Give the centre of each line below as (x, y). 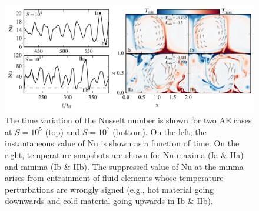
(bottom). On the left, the (160, 131)
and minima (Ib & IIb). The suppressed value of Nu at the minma (124, 166)
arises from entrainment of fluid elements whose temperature (114, 178)
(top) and (62, 131)
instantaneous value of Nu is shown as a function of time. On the (122, 143)
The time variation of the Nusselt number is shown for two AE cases (128, 120)
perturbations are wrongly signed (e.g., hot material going (109, 189)
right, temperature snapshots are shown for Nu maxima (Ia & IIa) (124, 154)
